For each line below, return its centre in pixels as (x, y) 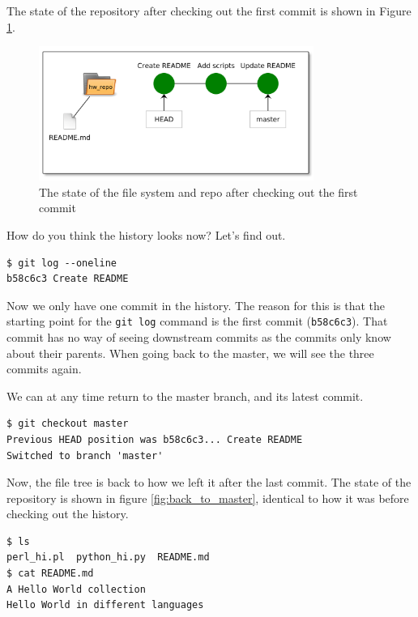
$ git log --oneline (62, 263)
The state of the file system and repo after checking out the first (198, 191)
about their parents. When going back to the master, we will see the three (190, 353)
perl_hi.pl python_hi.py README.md (108, 557)
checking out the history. (68, 514)
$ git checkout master (68, 424)
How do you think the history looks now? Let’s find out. (146, 234)
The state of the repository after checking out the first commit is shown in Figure (209, 11)
